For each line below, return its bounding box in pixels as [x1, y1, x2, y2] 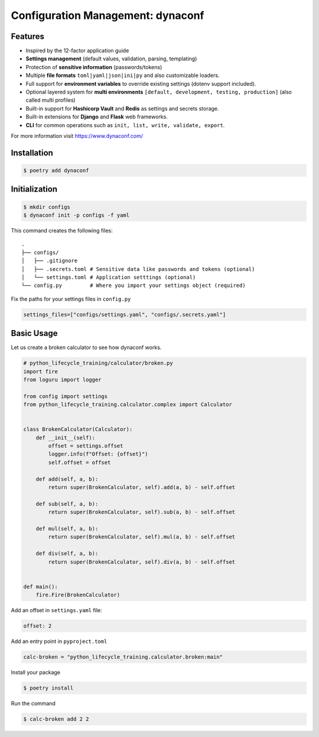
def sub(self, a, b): [35, 500, 99, 507]
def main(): [23, 583, 58, 590]
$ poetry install [23, 684, 74, 691]
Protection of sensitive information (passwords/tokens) [25, 63, 162, 70]
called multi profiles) [25, 96, 76, 104]
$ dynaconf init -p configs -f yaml [23, 212, 130, 218]
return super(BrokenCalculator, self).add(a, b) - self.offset [48, 484, 236, 490]
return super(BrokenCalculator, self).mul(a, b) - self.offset [48, 534, 236, 541]
